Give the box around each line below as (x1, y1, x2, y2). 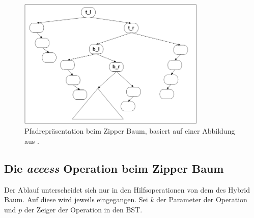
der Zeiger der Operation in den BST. (24, 204, 143, 215)
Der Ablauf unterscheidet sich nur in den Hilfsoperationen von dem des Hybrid (4, 184, 250, 195)
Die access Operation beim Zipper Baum (4, 161, 224, 176)
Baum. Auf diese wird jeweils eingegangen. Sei (4, 194, 148, 205)
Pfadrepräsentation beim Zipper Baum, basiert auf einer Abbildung (24, 126, 235, 136)
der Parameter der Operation (156, 194, 247, 205)
